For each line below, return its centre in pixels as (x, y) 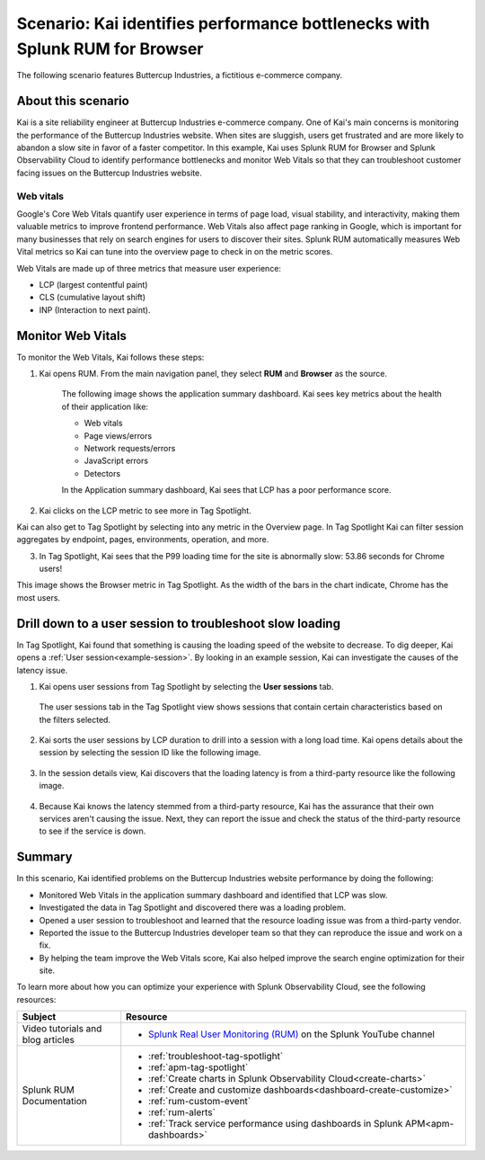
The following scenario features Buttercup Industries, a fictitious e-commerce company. (180, 76)
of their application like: (105, 406)
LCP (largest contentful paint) (93, 284)
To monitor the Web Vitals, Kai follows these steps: (110, 357)
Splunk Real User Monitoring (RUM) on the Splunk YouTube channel (292, 1034)
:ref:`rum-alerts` (182, 1112)
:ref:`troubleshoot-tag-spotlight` (216, 1057)
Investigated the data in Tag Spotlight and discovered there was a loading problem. (193, 907)
